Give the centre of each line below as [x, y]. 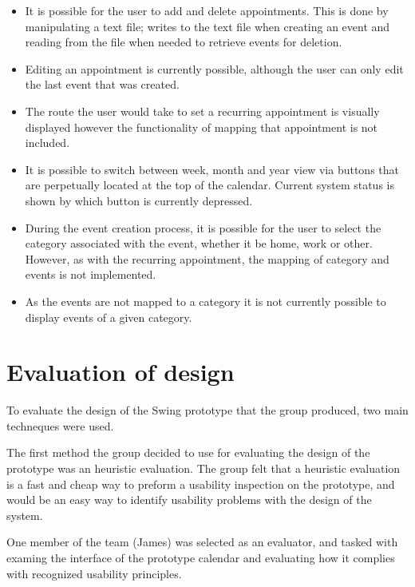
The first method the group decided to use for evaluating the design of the [188, 452]
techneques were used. [60, 425]
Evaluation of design [121, 372]
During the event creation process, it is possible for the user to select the [203, 227]
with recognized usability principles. [94, 573]
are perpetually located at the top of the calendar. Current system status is [209, 185]
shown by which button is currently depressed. [139, 200]
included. [47, 143]
